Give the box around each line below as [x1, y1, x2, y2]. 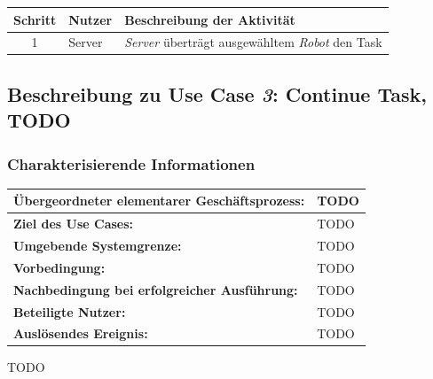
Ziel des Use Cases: [13, 214, 134, 233]
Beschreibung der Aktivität [124, 10, 295, 28]
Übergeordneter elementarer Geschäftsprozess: [13, 191, 305, 210]
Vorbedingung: [13, 258, 106, 276]
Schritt [13, 10, 57, 28]
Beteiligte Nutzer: [13, 302, 126, 321]
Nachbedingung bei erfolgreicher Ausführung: [13, 280, 298, 298]
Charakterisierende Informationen [7, 152, 256, 174]
